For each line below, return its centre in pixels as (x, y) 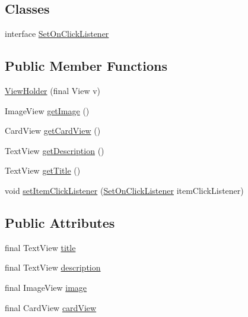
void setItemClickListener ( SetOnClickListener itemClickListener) (124, 190)
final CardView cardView (51, 307)
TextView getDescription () (55, 150)
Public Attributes (60, 222)
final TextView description (53, 267)
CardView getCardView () (53, 131)
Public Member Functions (86, 66)
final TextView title (40, 247)
